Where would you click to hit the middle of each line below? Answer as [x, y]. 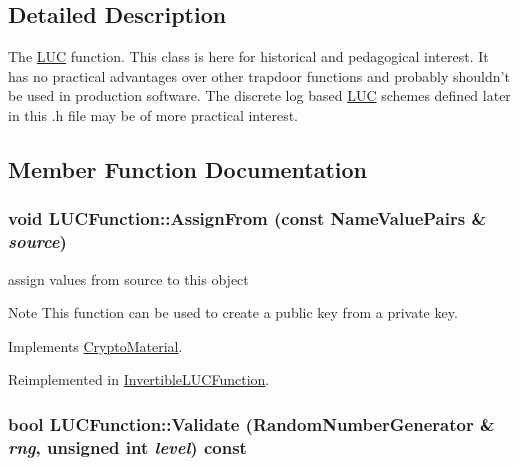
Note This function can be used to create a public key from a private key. [233, 312]
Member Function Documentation [188, 168]
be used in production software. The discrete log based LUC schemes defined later [259, 95]
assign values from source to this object [128, 278]
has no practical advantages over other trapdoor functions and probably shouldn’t [259, 75]
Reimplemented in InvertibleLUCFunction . [139, 379]
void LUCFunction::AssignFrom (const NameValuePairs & [247, 218]
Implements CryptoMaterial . [95, 345]
